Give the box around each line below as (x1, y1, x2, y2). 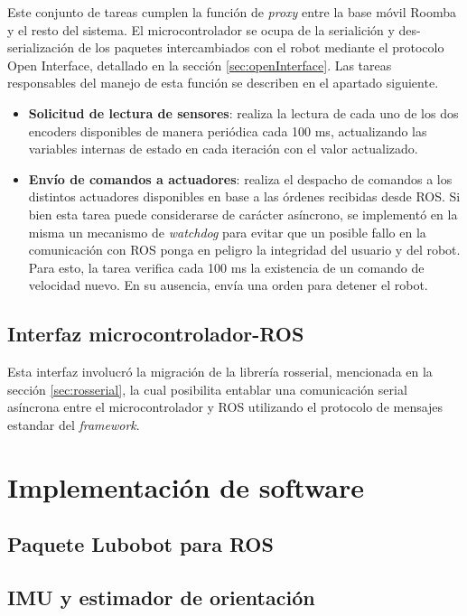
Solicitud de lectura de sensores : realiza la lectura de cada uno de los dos (28, 103, 459, 122)
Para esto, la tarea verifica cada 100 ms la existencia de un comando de (28, 257, 425, 276)
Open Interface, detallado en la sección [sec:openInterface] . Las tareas (7, 55, 392, 74)
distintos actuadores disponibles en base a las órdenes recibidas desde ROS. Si (28, 187, 461, 206)
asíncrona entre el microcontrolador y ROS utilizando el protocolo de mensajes (7, 397, 444, 416)
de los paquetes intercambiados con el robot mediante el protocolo (78, 38, 444, 57)
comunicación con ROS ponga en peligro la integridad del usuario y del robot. (28, 240, 461, 259)
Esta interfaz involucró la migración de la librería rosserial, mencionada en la (7, 362, 433, 381)
